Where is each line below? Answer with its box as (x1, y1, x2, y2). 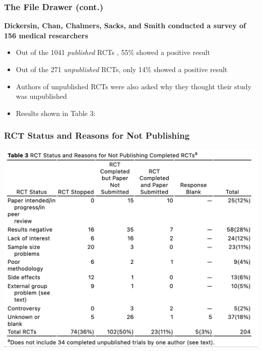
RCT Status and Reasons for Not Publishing (4, 129, 190, 142)
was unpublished (16, 91, 67, 101)
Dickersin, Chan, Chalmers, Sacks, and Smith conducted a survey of (4, 20, 246, 31)
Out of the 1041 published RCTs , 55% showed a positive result (16, 47, 210, 57)
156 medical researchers (4, 30, 88, 40)
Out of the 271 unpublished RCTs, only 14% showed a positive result (16, 64, 228, 74)
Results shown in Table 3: (16, 107, 96, 118)
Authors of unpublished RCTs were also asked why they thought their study (16, 81, 251, 91)
